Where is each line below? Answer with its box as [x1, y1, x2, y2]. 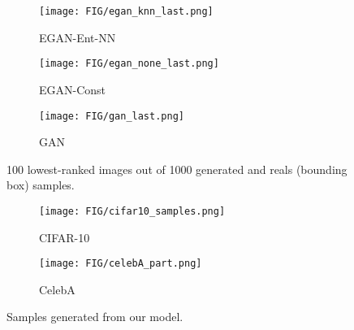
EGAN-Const [39, 80, 106, 98]
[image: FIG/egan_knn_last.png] [39, 6, 214, 17]
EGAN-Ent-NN [39, 28, 116, 46]
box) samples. [6, 176, 75, 193]
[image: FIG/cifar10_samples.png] [39, 205, 226, 217]
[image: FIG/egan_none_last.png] [39, 58, 219, 70]
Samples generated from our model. [6, 308, 183, 325]
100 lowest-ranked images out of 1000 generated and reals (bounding [6, 160, 348, 177]
